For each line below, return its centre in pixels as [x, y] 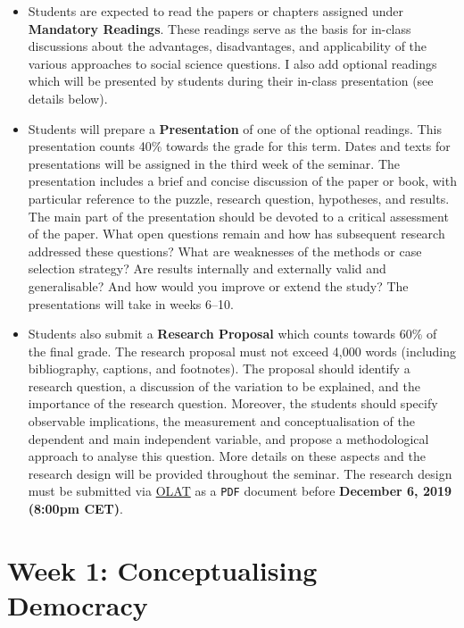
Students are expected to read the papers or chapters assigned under [216, 11]
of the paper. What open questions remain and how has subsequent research [236, 234]
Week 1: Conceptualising [162, 569]
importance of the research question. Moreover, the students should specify [233, 403]
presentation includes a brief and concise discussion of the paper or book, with [242, 181]
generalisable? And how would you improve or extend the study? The [218, 285]
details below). [68, 98]
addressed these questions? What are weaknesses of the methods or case [225, 251]
